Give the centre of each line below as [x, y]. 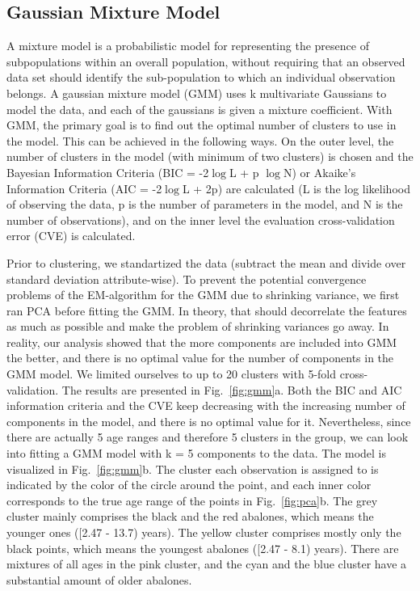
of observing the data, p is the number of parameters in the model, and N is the [205, 204]
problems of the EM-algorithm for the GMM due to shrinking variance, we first [203, 295]
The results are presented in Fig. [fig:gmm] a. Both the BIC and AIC [232, 389]
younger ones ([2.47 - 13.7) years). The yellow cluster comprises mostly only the [204, 532]
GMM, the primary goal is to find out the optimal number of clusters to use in [202, 125]
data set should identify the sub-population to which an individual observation [201, 77]
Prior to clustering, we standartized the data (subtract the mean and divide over [206, 262]
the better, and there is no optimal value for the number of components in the [200, 358]
